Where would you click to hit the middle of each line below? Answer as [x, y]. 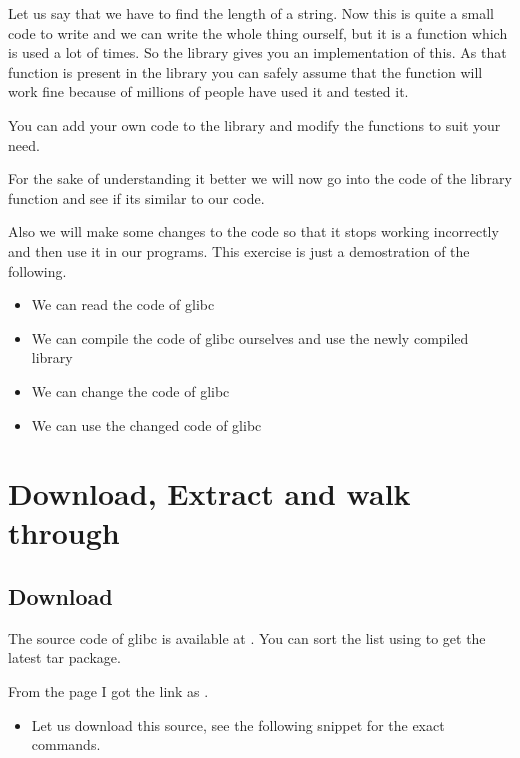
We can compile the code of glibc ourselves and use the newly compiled [250, 337]
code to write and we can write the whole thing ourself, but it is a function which [258, 32]
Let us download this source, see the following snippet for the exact [238, 724]
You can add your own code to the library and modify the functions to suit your [254, 124]
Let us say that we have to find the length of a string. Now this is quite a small [251, 13]
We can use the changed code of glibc [146, 424]
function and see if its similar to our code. [136, 197]
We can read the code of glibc [123, 304]
